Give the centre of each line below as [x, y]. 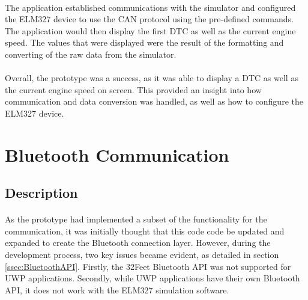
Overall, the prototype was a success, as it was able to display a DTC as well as [152, 78]
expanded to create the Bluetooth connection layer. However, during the [138, 243]
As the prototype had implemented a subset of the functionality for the [136, 219]
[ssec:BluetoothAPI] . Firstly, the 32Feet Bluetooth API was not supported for [148, 266]
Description [41, 193]
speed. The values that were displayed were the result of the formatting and [144, 42]
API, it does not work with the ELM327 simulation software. [117, 289]
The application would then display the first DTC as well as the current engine [150, 30]
